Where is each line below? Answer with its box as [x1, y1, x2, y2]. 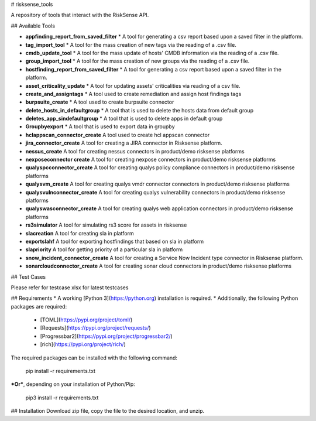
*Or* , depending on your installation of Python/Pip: [11, 381, 136, 388]
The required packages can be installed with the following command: [11, 354, 178, 361]
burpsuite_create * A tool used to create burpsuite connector [25, 98, 174, 105]
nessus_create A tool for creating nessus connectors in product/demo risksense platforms [25, 148, 245, 155]
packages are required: [11, 303, 67, 310]
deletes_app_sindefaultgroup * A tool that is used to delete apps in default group [25, 115, 223, 122]
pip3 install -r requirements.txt [25, 394, 99, 401]
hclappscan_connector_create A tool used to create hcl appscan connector [25, 131, 210, 138]
